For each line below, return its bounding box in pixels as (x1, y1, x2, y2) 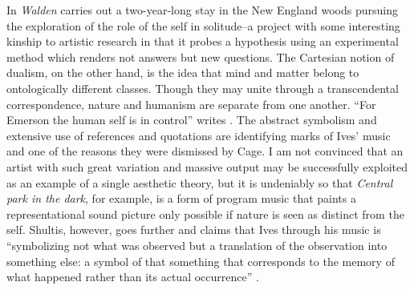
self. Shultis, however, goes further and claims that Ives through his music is (6, 221, 381, 238)
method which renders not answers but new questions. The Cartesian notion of (6, 48, 395, 65)
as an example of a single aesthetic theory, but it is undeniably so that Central (6, 174, 393, 191)
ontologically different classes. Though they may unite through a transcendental (6, 79, 399, 96)
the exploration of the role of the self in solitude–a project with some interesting (6, 17, 400, 34)
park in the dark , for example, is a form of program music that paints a (6, 190, 356, 207)
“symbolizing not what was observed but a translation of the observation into (6, 236, 388, 253)
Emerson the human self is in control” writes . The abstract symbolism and (6, 111, 377, 128)
